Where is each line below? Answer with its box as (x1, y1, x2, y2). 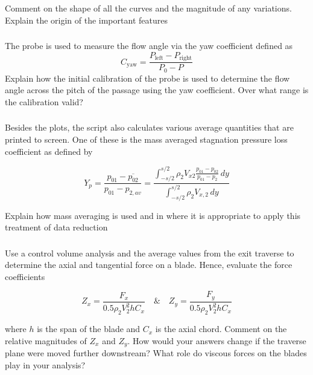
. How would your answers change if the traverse (127, 334, 306, 347)
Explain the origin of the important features (5, 13, 168, 26)
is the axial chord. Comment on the (155, 322, 287, 335)
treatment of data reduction (5, 221, 108, 233)
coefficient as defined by (5, 145, 93, 157)
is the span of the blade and (37, 322, 141, 335)
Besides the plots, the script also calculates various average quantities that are (5, 121, 294, 134)
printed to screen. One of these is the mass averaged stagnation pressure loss (5, 132, 288, 145)
